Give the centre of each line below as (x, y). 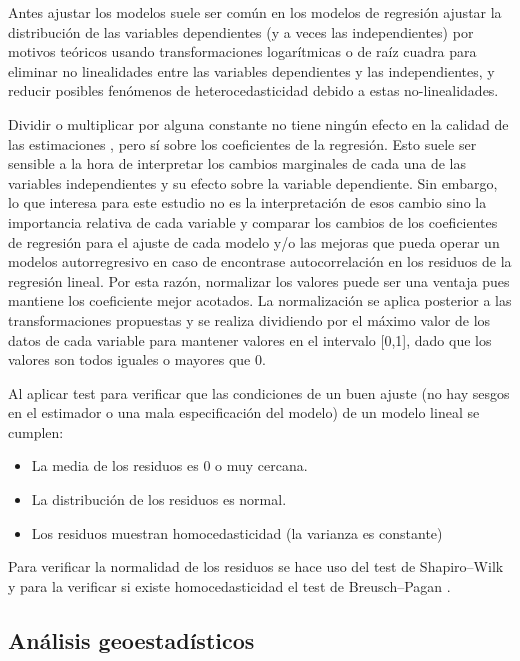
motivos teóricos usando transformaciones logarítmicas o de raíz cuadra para (242, 51)
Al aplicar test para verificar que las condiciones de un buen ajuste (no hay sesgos (259, 392)
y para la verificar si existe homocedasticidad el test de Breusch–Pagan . (229, 585)
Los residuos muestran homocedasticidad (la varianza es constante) (237, 532)
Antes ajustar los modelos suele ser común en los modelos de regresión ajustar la (255, 12)
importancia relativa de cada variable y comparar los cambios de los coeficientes (253, 221)
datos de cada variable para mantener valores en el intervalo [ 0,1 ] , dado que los (250, 339)
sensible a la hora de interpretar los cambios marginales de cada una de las (237, 163)
